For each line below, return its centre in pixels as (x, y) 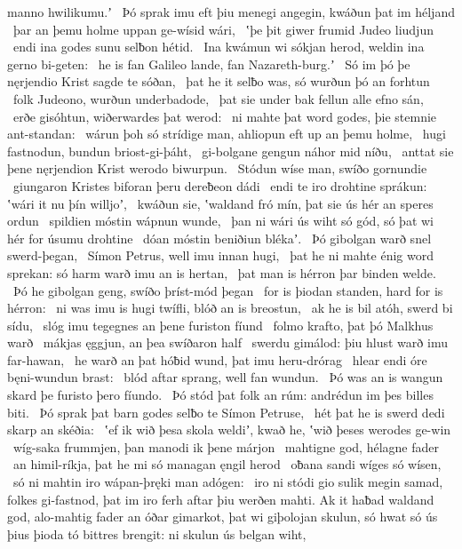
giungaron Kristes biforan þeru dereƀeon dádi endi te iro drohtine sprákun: (220, 185)
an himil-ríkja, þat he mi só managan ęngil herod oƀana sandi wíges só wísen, (227, 464)
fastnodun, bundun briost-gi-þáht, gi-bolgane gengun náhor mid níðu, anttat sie (231, 151)
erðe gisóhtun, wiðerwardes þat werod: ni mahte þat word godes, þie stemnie (225, 116)
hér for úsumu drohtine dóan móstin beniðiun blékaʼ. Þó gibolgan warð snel (219, 238)
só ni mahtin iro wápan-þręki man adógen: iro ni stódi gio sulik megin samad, (228, 482)
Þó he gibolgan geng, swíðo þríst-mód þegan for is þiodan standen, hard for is (228, 290)
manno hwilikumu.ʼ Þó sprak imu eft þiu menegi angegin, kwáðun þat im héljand (231, 12)
